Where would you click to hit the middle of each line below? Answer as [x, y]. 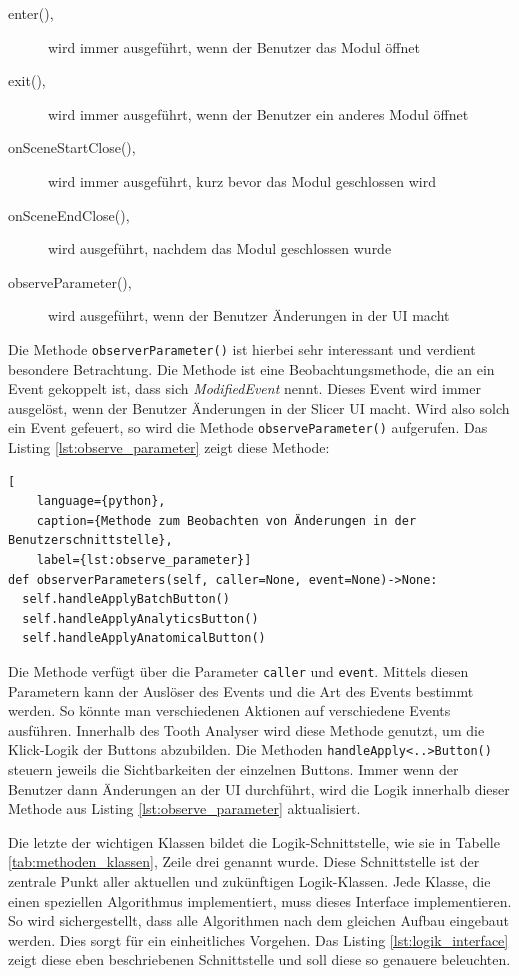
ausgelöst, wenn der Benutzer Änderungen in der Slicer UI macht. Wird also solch [259, 407]
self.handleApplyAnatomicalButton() [144, 638]
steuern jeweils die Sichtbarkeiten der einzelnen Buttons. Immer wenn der [233, 769]
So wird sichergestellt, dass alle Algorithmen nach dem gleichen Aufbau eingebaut [258, 920]
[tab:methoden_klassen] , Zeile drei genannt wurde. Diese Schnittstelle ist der [244, 861]
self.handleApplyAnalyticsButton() [140, 618]
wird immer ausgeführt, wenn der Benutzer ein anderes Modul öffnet [258, 113]
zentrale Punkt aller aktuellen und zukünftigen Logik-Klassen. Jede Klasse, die [249, 881]
